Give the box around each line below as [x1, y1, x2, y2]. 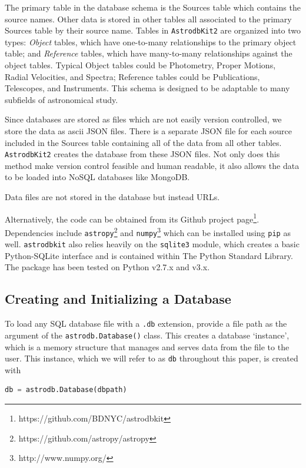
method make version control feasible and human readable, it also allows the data [5, 159, 300, 171]
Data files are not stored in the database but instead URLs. [5, 191, 220, 203]
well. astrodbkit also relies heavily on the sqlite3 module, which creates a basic [5, 238, 300, 250]
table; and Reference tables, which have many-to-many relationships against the [5, 47, 292, 59]
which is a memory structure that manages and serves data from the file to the [5, 340, 290, 353]
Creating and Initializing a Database [5, 290, 231, 308]
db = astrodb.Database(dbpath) [5, 386, 127, 394]
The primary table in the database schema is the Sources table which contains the [5, 1, 301, 13]
